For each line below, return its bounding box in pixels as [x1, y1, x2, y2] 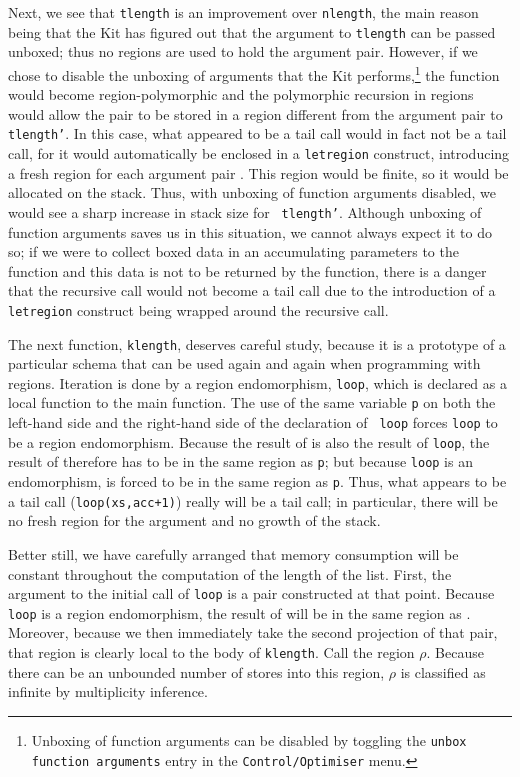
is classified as [400, 661, 486, 682]
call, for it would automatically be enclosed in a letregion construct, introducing [8, 143, 510, 163]
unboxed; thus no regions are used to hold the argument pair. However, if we [8, 41, 478, 62]
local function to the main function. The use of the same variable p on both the [8, 392, 496, 413]
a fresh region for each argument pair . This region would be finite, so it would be [8, 162, 509, 183]
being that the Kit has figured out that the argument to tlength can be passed [8, 21, 496, 42]
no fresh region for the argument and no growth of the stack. [8, 510, 381, 531]
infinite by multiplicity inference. [8, 681, 208, 702]
